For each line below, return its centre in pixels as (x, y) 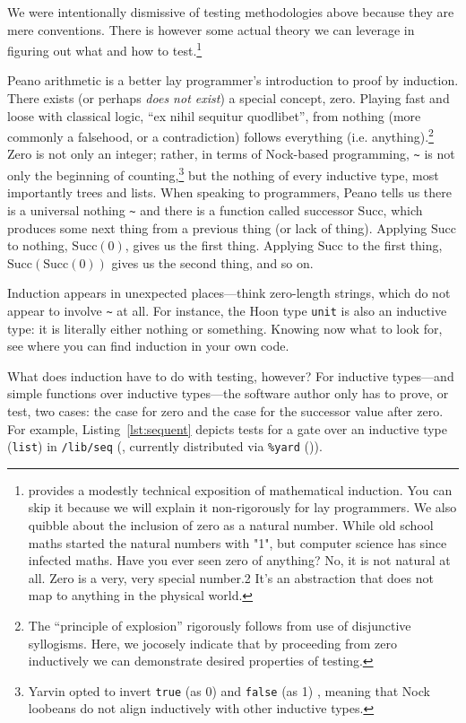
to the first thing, (395, 245)
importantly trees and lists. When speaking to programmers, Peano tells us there (230, 192)
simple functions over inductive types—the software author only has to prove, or (228, 393)
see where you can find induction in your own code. (148, 346)
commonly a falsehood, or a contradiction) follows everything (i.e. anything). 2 (220, 135)
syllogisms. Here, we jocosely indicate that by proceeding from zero (212, 643)
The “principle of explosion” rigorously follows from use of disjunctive (220, 626)
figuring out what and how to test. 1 (105, 49)
